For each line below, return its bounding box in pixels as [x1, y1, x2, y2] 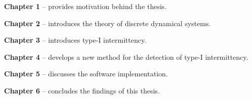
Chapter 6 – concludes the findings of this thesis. [4, 85, 160, 95]
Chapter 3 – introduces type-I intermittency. [4, 35, 146, 45]
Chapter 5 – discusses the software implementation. [4, 68, 168, 79]
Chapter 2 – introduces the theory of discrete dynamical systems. [4, 18, 211, 28]
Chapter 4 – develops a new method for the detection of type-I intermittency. [4, 51, 248, 62]
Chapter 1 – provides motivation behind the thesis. [4, 1, 167, 11]
